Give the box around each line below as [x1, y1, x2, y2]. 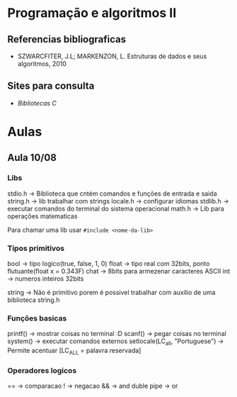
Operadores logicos [7, 365, 77, 375]
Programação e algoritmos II [7, 5, 177, 21]
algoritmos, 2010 [17, 60, 67, 68]
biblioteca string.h [7, 296, 60, 304]
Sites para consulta [7, 80, 95, 92]
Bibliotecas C [17, 99, 57, 107]
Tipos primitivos [7, 243, 65, 253]
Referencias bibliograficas [7, 33, 126, 45]
